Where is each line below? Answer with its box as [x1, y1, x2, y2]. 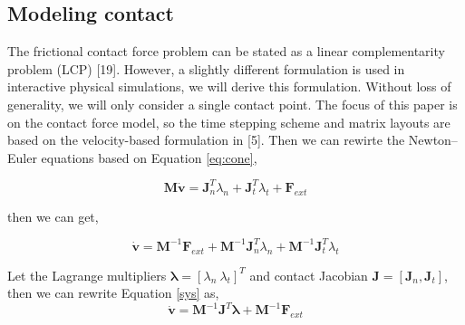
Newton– [408, 130, 458, 149]
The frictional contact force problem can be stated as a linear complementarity [7, 42, 445, 61]
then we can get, [7, 206, 99, 225]
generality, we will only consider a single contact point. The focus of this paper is [7, 94, 458, 113]
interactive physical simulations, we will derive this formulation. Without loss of [7, 77, 451, 96]
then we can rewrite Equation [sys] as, [7, 283, 219, 302]
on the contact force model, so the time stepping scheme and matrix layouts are [7, 112, 450, 131]
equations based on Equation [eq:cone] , [41, 148, 257, 167]
